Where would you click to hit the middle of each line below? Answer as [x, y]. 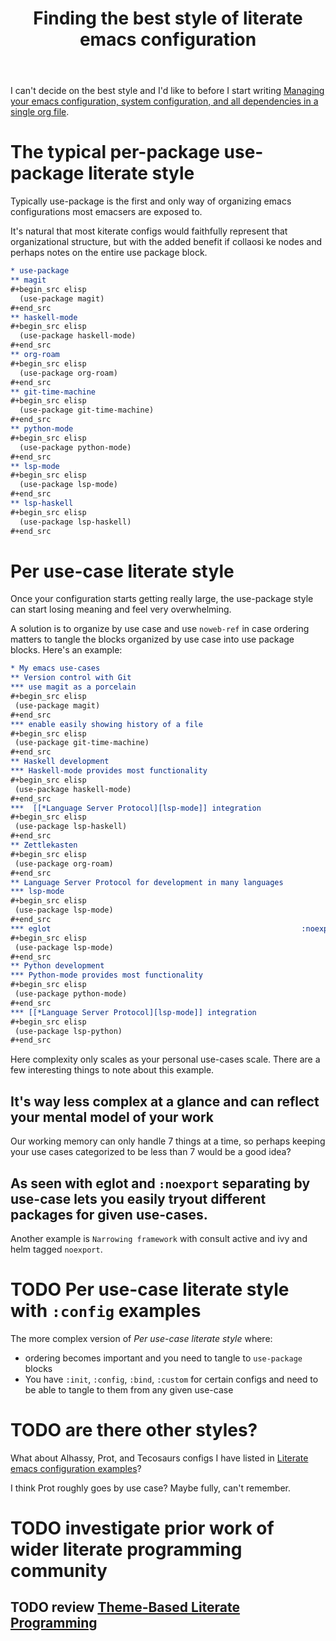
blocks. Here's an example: [66, 650]
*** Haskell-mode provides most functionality [109, 771]
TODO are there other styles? [134, 1430]
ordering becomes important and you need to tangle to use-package [163, 1358]
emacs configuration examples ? [76, 1468]
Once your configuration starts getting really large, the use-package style [162, 599]
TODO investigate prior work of [142, 1528]
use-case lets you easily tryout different [138, 1198]
